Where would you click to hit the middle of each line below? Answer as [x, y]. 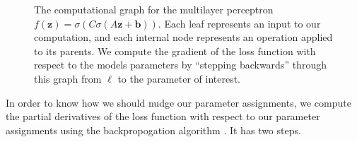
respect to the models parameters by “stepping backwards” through [180, 65]
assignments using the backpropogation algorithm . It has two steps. [153, 130]
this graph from [68, 78]
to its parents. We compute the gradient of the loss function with [175, 51]
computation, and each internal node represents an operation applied [183, 37]
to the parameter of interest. [179, 78]
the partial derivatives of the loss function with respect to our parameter [163, 116]
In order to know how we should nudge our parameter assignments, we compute [178, 102]
